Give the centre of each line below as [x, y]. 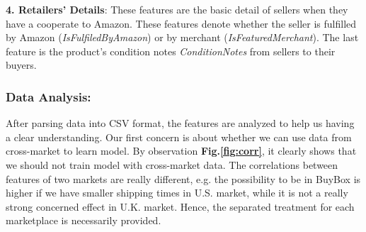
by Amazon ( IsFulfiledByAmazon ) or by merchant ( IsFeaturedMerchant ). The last [182, 37]
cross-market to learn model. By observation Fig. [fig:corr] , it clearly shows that [181, 151]
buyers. [21, 65]
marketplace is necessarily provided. [84, 220]
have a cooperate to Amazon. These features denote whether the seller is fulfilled [181, 23]
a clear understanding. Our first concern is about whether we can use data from [179, 137]
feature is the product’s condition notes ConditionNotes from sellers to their [171, 51]
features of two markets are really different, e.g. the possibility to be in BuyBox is [183, 178]
